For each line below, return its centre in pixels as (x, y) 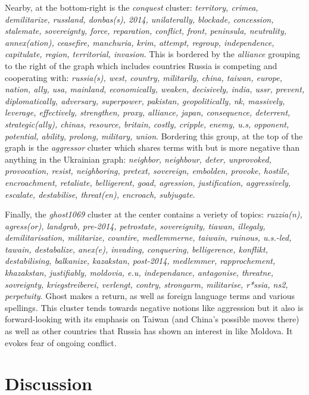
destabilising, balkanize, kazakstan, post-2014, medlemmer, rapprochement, (140, 261)
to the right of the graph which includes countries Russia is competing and (141, 65)
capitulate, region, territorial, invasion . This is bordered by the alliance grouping (152, 54)
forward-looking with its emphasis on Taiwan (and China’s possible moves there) (152, 319)
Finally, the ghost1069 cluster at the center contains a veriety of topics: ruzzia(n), (154, 214)
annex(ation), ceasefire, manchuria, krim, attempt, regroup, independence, (140, 42)
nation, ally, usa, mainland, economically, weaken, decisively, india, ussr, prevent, (155, 89)
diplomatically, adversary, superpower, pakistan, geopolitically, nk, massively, (145, 100)
